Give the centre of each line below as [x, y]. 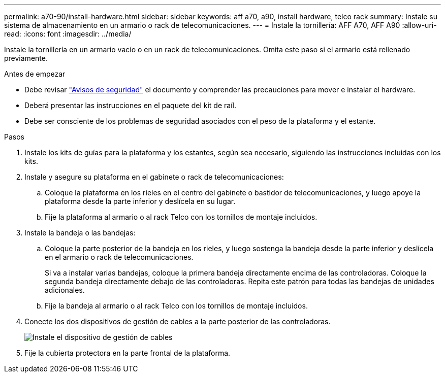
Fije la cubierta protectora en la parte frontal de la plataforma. [128, 353]
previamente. [26, 58]
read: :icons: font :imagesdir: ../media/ [68, 34]
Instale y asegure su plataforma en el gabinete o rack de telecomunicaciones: [154, 177]
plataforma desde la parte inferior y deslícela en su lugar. [140, 201]
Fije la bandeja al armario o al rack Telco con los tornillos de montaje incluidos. [176, 306]
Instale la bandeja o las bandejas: [80, 233]
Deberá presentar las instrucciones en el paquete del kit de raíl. [130, 105]
